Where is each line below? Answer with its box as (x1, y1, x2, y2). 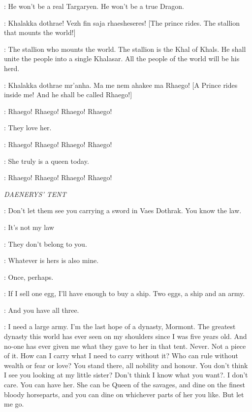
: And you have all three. (4, 304, 79, 315)
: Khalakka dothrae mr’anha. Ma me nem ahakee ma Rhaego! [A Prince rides (4, 79, 238, 90)
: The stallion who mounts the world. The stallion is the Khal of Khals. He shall (4, 43, 246, 54)
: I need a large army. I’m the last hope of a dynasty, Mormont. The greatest (4, 321, 236, 332)
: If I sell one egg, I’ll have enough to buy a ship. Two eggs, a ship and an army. (4, 288, 245, 299)
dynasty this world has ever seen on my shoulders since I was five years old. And (4, 331, 247, 341)
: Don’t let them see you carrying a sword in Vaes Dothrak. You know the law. (4, 205, 242, 216)
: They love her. (4, 122, 52, 133)
